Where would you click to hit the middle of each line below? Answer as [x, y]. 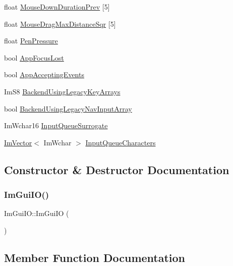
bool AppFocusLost [34, 57]
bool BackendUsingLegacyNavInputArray [68, 108]
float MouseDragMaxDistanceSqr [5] [60, 23]
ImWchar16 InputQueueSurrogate [56, 125]
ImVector [18, 142]
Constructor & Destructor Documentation [117, 169]
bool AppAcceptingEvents [44, 74]
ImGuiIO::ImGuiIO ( [37, 213]
